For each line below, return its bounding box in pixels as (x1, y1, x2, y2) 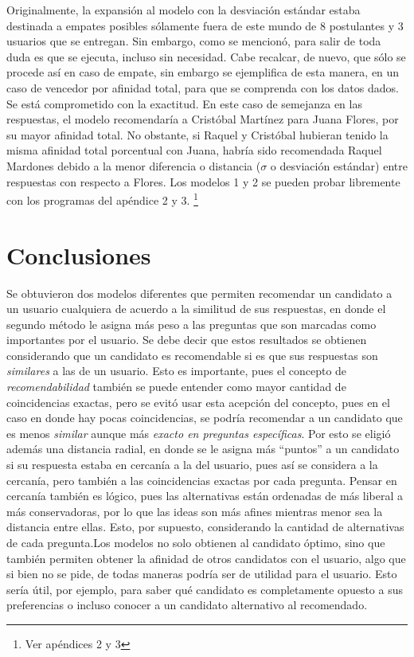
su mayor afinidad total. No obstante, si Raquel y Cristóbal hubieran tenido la (6, 126, 389, 143)
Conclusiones (6, 238, 151, 271)
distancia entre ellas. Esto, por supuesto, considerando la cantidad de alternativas (6, 518, 404, 535)
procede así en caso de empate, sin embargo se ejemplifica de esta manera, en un (6, 64, 400, 80)
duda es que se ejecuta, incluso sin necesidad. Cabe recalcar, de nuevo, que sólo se (6, 48, 406, 65)
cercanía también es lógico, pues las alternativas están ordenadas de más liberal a (6, 487, 404, 504)
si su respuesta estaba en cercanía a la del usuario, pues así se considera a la (6, 456, 378, 473)
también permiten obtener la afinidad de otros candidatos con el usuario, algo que (6, 549, 406, 566)
